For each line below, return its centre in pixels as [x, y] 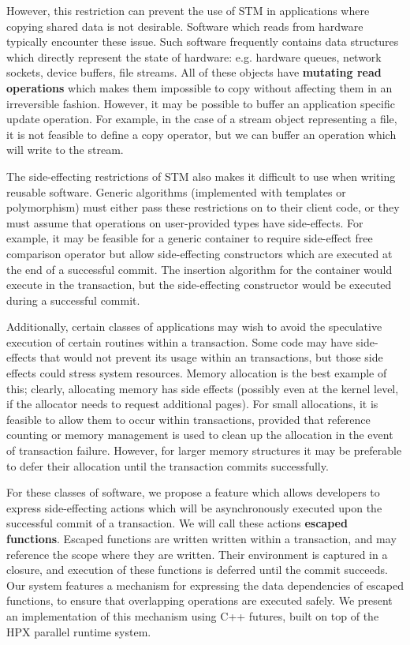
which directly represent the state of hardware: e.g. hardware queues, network [194, 56]
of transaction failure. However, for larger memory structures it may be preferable [204, 450]
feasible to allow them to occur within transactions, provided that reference [188, 419]
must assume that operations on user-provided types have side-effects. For [185, 222]
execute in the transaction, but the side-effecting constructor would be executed [199, 285]
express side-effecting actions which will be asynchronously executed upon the [194, 507]
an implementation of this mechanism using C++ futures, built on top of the [193, 615]
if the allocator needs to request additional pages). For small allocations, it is [192, 404]
